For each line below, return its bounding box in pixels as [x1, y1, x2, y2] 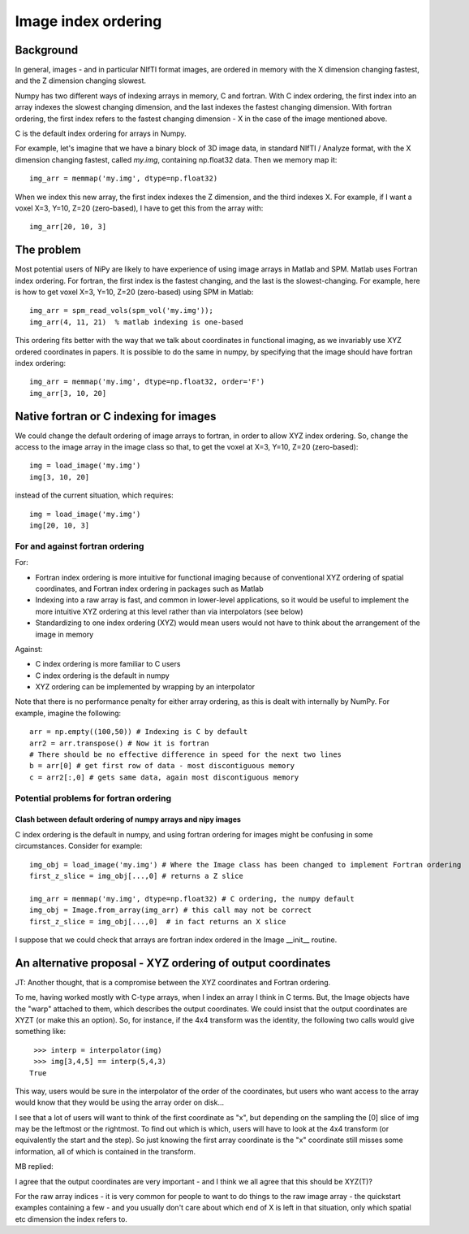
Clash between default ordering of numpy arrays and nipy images [15, 815, 241, 824]
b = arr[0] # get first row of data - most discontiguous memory [29, 761, 295, 771]
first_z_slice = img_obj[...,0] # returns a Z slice [29, 871, 243, 880]
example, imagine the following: [15, 708, 122, 718]
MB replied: [15, 1162, 54, 1171]
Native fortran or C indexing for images [15, 409, 217, 423]
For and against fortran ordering [15, 541, 144, 552]
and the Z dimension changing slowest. [15, 76, 146, 85]
